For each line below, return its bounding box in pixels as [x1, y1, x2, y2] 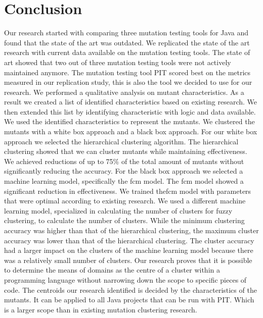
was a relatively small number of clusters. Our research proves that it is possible [4, 254, 252, 265]
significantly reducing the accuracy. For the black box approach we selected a [4, 166, 243, 176]
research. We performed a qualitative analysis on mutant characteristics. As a [4, 86, 244, 97]
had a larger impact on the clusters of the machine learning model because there [4, 245, 253, 255]
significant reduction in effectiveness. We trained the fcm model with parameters [4, 185, 251, 196]
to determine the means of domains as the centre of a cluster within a [4, 264, 220, 275]
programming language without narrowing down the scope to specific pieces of [4, 274, 247, 285]
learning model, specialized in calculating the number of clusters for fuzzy [4, 205, 233, 216]
